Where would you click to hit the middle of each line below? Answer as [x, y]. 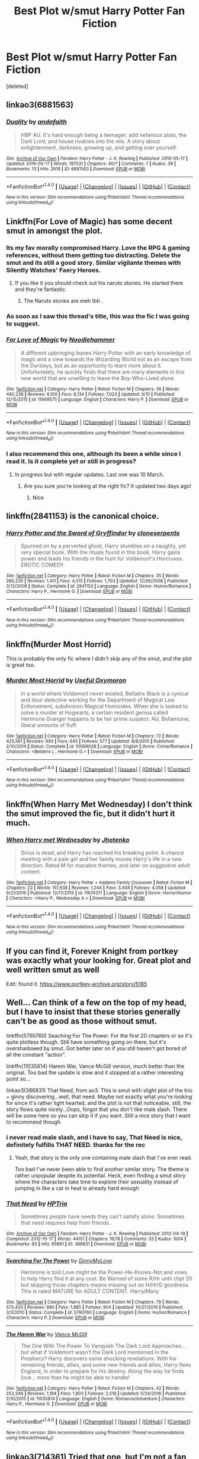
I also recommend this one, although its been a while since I [94, 454]
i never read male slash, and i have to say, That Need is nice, [94, 1137]
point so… [18, 1079]
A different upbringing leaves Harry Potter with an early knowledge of [105, 353]
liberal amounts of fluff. [49, 725]
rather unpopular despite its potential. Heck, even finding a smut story [100, 1176]
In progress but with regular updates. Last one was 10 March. [89, 474]
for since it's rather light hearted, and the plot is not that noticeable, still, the [99, 1103]
